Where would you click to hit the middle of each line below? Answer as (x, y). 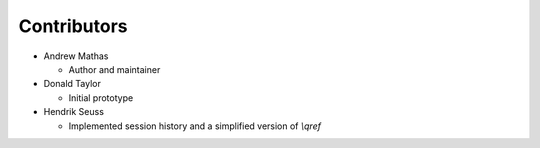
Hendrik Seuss (74, 112)
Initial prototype (101, 97)
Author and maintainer (114, 69)
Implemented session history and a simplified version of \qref (195, 126)
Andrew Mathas (76, 56)
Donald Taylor (72, 84)
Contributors (73, 26)
